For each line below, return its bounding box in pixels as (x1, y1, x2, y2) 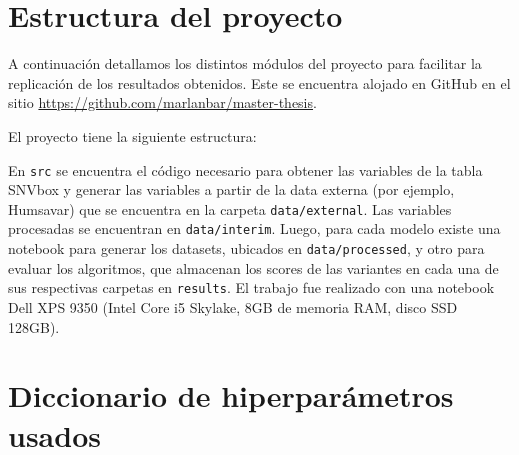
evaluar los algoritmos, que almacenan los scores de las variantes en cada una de (8, 257, 499, 278)
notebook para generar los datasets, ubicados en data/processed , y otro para (8, 238, 485, 259)
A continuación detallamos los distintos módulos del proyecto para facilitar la (8, 53, 482, 74)
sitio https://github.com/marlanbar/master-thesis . (8, 92, 317, 113)
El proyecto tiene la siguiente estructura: (8, 125, 257, 146)
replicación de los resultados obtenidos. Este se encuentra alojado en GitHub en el (8, 72, 511, 93)
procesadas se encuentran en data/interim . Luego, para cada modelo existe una (8, 218, 501, 239)
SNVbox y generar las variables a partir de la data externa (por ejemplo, (8, 179, 455, 200)
